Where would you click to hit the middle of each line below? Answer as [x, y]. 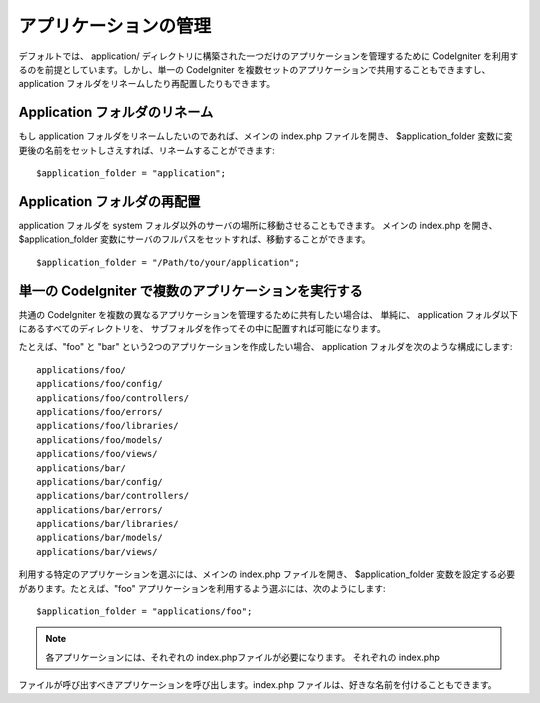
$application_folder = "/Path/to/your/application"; [168, 262]
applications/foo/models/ [100, 439]
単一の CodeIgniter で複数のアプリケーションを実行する [191, 290]
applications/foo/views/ [97, 454]
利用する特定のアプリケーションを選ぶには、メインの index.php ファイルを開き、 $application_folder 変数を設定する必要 [267, 574]
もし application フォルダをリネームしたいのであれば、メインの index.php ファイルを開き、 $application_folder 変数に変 [266, 136]
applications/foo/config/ [100, 384]
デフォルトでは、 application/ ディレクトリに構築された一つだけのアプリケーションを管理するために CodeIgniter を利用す [268, 56]
